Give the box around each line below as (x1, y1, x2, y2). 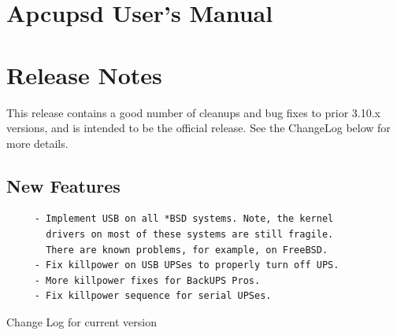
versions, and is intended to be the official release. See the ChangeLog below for (6, 120, 391, 136)
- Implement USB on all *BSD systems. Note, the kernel (34, 213, 334, 225)
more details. (6, 134, 69, 151)
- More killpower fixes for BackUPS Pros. (34, 274, 261, 286)
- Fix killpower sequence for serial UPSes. (34, 290, 272, 302)
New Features (6, 173, 121, 197)
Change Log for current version (6, 314, 157, 330)
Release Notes (6, 58, 162, 90)
